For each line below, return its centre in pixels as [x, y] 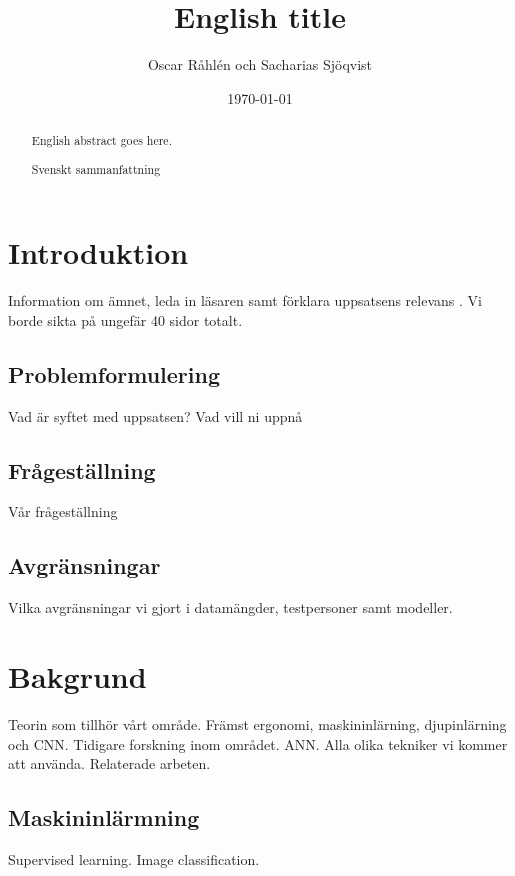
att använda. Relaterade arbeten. [109, 763]
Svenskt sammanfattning [96, 168]
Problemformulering [114, 373]
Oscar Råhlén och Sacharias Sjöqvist [260, 64]
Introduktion [98, 252]
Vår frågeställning [63, 511]
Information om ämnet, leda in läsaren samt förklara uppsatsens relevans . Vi [245, 300]
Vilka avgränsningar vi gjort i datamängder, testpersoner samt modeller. [230, 607]
